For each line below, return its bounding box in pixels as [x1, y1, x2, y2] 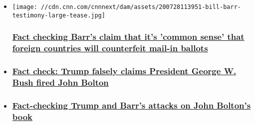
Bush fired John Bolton [12, 76, 109, 88]
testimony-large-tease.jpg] [12, 11, 105, 19]
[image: [12, 3, 37, 10]
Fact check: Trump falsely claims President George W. [12, 65, 237, 77]
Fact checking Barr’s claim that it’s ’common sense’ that [12, 30, 245, 43]
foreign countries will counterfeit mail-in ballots [12, 42, 208, 54]
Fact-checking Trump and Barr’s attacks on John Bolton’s [12, 99, 251, 111]
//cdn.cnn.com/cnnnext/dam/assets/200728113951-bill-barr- [41, 3, 241, 10]
